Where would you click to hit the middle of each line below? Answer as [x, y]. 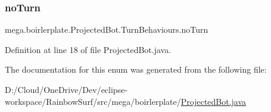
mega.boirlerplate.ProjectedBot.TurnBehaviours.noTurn [107, 29]
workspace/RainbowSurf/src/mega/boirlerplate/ [93, 101]
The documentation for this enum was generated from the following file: [136, 69]
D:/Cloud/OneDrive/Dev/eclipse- [66, 89]
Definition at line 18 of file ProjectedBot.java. [88, 49]
